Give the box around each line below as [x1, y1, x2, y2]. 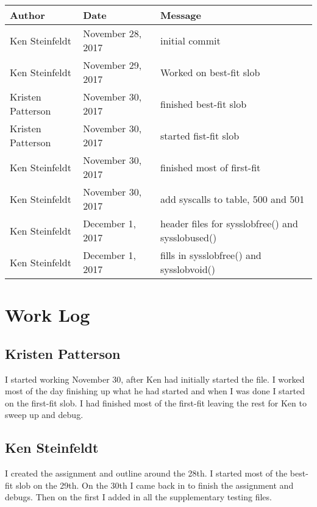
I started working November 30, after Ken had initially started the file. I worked [5, 372, 305, 385]
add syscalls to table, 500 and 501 [160, 191, 305, 206]
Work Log [5, 302, 90, 327]
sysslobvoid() [160, 262, 216, 276]
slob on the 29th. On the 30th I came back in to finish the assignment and [15, 478, 294, 491]
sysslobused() [160, 230, 217, 244]
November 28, [83, 26, 142, 40]
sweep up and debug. [5, 408, 84, 421]
